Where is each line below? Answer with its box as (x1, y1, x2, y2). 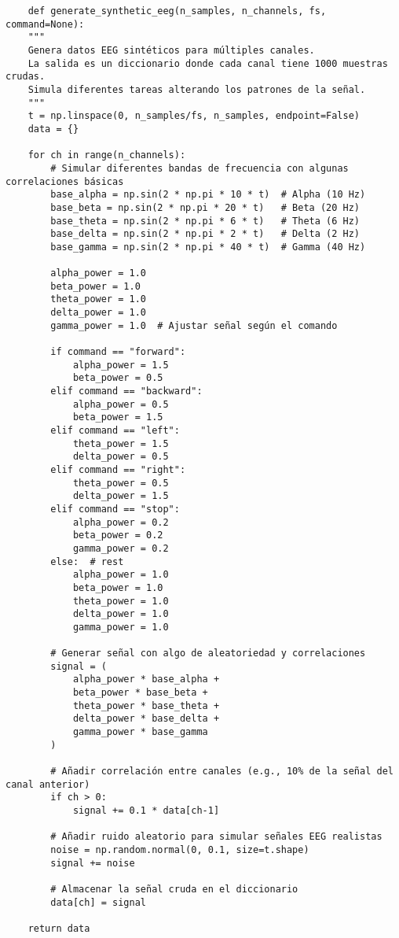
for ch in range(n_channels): (27, 150, 186, 161)
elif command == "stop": (50, 503, 180, 515)
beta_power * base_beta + (72, 687, 208, 699)
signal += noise (50, 857, 135, 869)
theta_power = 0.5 (72, 477, 169, 489)
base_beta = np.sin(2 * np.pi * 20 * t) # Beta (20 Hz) (50, 201, 361, 213)
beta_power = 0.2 (72, 530, 163, 541)
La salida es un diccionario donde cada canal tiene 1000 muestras (27, 57, 388, 69)
